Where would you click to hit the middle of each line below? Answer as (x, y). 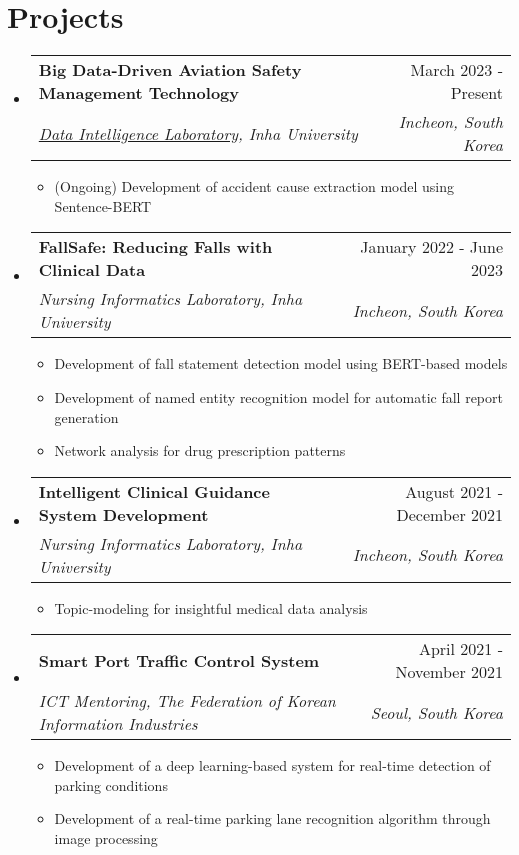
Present (476, 93)
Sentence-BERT (103, 205)
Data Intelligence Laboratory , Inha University (198, 133)
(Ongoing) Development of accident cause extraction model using (254, 186)
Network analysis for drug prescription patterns (200, 450)
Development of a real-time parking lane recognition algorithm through (272, 818)
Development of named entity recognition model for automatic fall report (278, 396)
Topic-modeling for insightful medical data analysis (211, 607)
